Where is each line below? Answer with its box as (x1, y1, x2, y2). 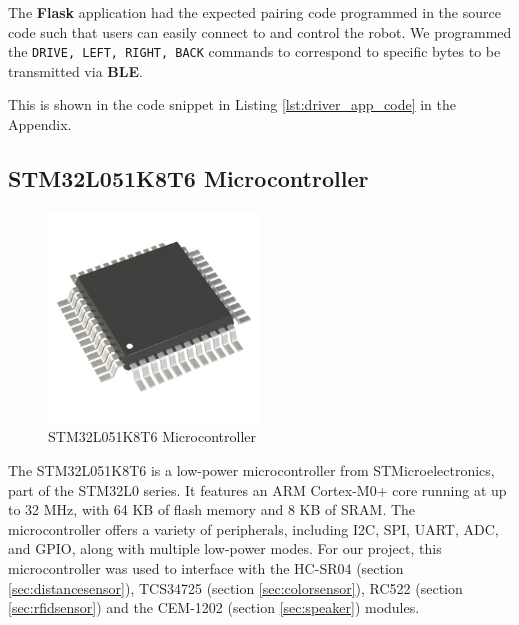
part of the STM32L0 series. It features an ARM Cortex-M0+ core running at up (8, 479, 507, 500)
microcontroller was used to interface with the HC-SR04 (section (8, 557, 404, 578)
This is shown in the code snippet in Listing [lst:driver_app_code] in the (8, 94, 456, 115)
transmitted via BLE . (8, 60, 143, 81)
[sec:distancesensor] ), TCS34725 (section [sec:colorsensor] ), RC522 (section (8, 577, 463, 598)
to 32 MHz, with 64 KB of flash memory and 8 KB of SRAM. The (8, 499, 416, 520)
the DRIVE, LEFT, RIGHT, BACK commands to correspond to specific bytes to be (8, 41, 501, 62)
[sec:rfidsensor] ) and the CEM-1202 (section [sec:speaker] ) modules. (8, 597, 420, 618)
